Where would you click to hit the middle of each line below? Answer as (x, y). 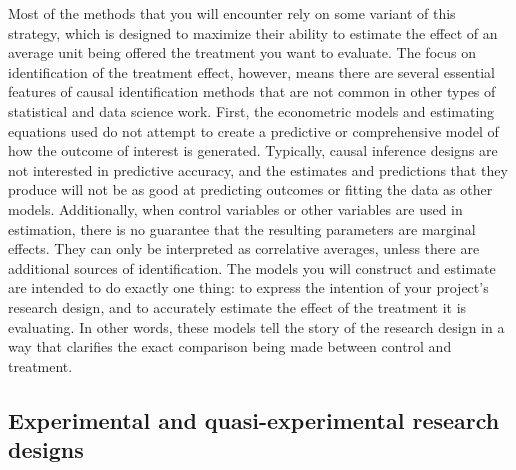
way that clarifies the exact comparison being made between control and (230, 346)
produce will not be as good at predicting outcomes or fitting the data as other (250, 189)
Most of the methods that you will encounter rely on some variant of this (232, 13)
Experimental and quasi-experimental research (254, 419)
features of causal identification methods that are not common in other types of (252, 91)
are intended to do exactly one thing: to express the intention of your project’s (248, 287)
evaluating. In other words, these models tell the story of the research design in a (256, 326)
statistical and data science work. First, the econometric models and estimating (251, 110)
